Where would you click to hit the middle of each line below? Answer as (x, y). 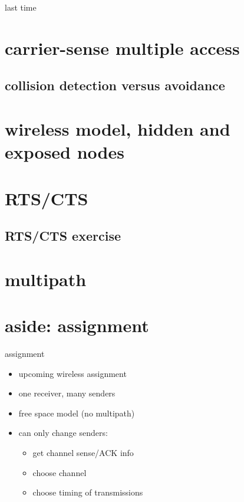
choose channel (60, 472)
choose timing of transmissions (88, 492)
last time (21, 7)
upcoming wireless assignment (72, 373)
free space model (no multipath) (77, 413)
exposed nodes (65, 152)
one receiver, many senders (67, 393)
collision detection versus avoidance (115, 85)
